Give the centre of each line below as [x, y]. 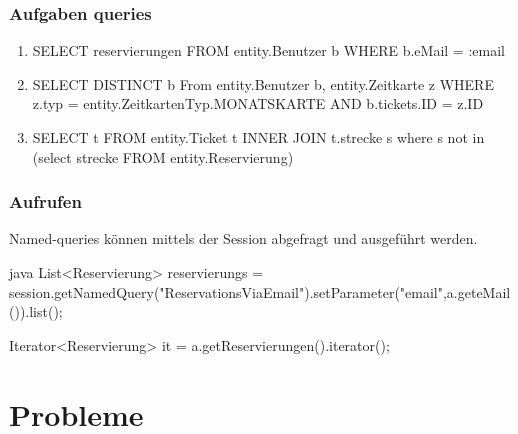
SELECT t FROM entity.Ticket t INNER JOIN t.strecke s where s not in [258, 137]
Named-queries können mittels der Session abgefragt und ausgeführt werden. [243, 238]
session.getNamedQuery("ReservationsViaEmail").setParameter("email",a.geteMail [260, 291]
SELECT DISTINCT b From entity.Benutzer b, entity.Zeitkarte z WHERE [263, 83]
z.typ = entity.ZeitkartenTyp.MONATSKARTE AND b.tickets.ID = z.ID [258, 103]
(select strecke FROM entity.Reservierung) [163, 156]
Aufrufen [45, 201]
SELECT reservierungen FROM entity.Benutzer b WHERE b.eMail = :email [268, 50]
